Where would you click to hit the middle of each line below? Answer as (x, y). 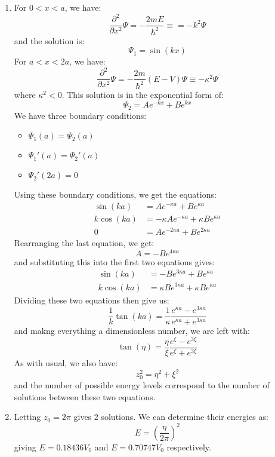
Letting (27, 417)
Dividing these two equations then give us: (92, 300)
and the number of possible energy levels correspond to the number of (142, 385)
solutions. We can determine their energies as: (185, 417)
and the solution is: (49, 40)
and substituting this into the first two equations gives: (115, 261)
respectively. (189, 447)
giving (25, 447)
